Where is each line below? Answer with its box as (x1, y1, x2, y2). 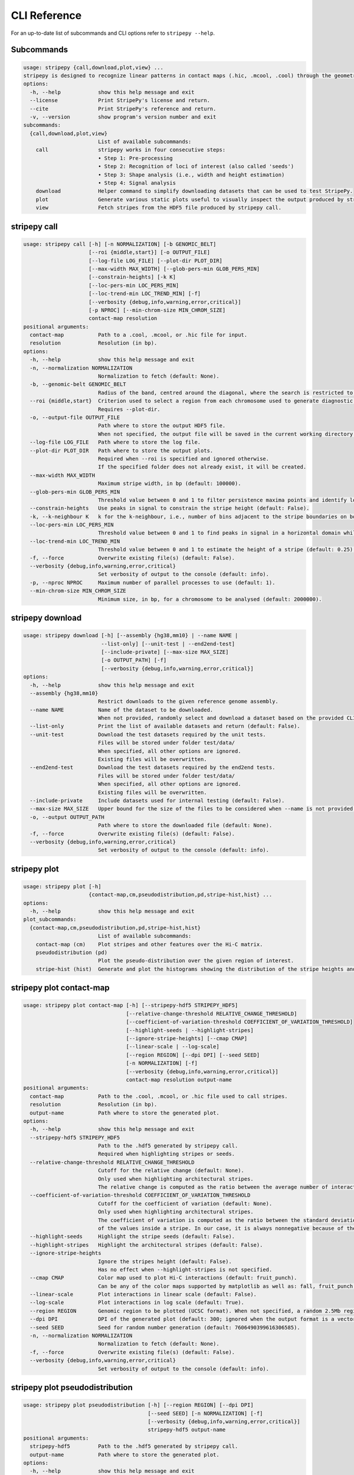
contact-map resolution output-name (126, 1076, 232, 1083)
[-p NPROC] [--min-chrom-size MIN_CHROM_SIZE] (88, 307, 226, 313)
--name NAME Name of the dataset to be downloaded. (29, 706, 214, 713)
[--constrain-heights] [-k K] (88, 274, 176, 280)
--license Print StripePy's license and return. (29, 97, 211, 104)
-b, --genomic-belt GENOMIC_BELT (29, 381, 126, 388)
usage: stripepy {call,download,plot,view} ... (23, 64, 163, 71)
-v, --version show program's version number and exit (29, 113, 217, 120)
